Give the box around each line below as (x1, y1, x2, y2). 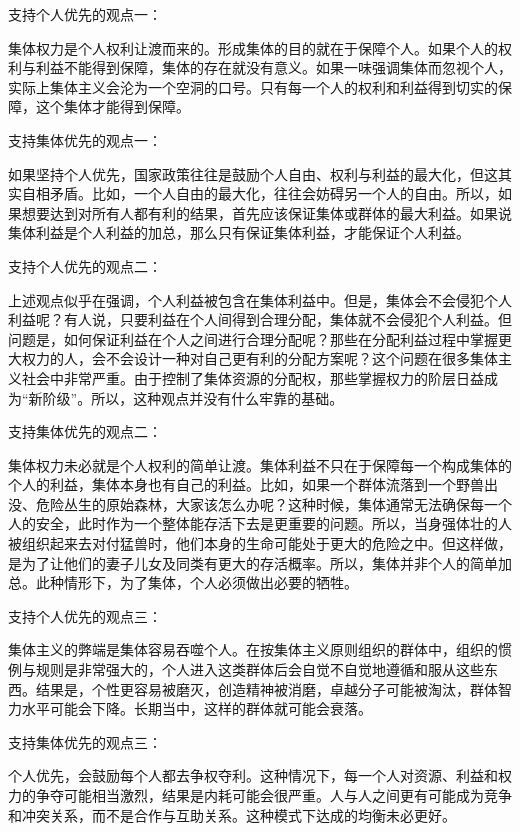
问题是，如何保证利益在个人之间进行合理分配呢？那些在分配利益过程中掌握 (8, 328, 498, 349)
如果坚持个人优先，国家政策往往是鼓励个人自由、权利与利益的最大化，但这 (8, 163, 498, 184)
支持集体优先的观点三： (8, 731, 162, 752)
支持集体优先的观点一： (8, 129, 162, 150)
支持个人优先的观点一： (8, 4, 162, 24)
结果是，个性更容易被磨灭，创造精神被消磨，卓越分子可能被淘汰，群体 (35, 678, 498, 699)
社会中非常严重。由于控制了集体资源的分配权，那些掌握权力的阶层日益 (21, 367, 484, 388)
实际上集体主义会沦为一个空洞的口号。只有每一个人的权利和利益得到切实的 (8, 76, 498, 97)
